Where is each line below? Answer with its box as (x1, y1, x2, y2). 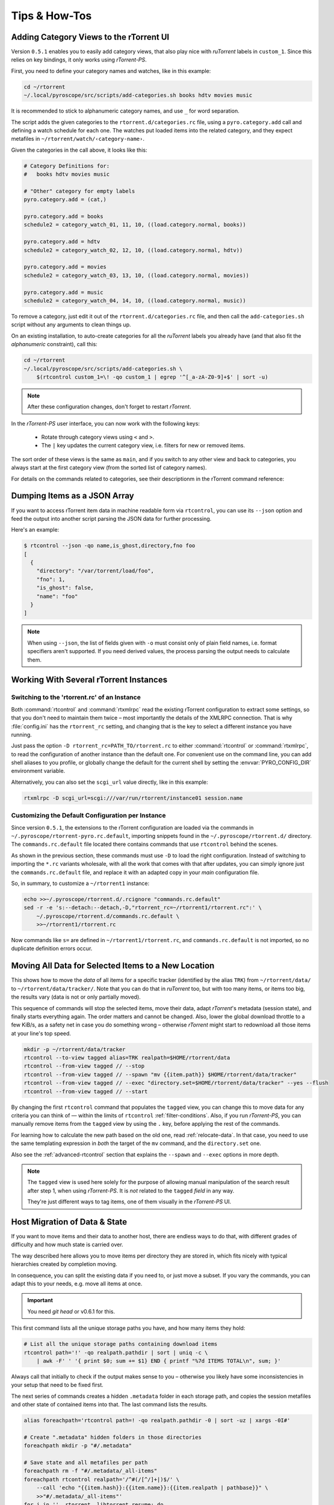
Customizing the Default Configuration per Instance (11, 811, 166, 820)
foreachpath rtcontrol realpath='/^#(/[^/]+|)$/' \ (23, 1476, 180, 1483)
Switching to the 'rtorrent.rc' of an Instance (11, 693, 141, 701)
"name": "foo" (36, 593, 78, 600)
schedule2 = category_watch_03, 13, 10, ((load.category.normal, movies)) (23, 272, 250, 279)
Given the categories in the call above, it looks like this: (11, 146, 147, 154)
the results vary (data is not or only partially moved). (11, 993, 141, 1001)
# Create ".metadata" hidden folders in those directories (23, 1433, 202, 1441)
